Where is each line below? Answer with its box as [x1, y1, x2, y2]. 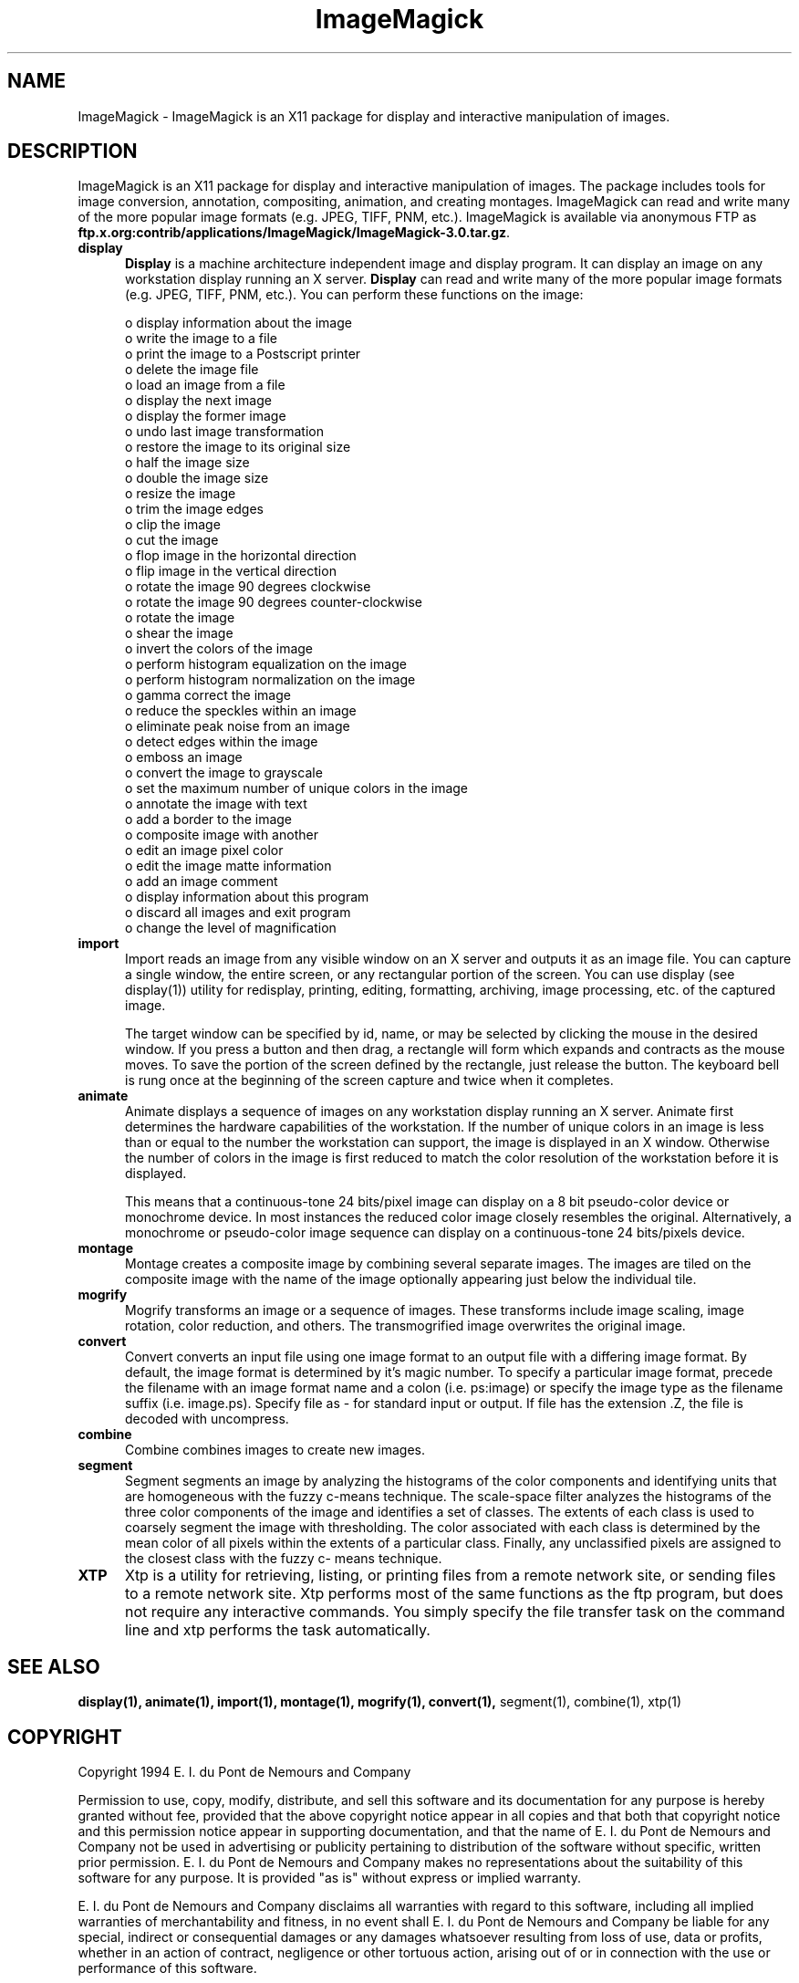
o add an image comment [125, 873, 278, 890]
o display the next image [125, 392, 272, 409]
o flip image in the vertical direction [125, 563, 337, 579]
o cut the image [125, 532, 219, 548]
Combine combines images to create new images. [125, 1442, 425, 1458]
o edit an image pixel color [125, 842, 284, 859]
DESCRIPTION [7, 140, 138, 163]
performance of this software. [78, 1960, 257, 1977]
